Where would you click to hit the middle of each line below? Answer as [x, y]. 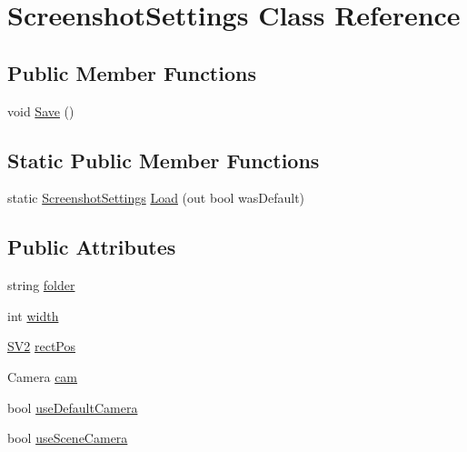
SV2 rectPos [41, 346]
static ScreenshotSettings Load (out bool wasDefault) [156, 198]
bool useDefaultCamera [73, 407]
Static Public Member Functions [164, 160]
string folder [41, 285]
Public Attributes [92, 247]
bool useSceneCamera [68, 438]
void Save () [41, 110]
